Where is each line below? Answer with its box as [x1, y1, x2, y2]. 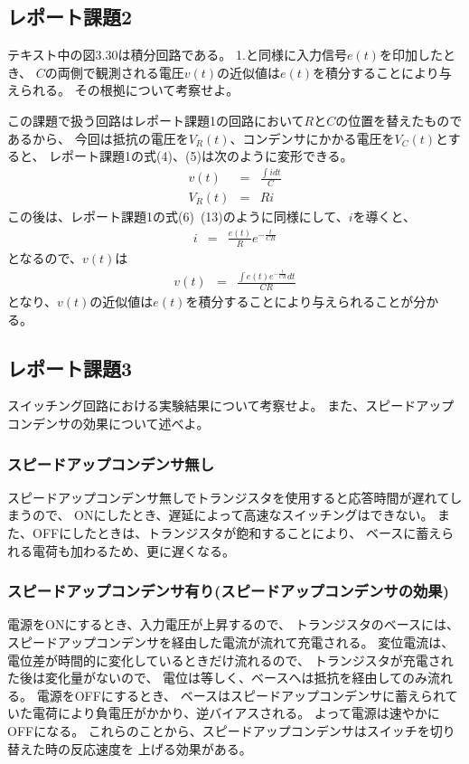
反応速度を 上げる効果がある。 [70, 739, 252, 758]
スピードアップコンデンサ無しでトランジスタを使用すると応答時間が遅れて [7, 487, 450, 506]
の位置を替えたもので [335, 110, 463, 129]
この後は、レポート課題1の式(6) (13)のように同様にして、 [7, 206, 349, 225]
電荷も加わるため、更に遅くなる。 [32, 541, 235, 560]
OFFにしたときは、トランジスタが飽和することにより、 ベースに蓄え [32, 523, 442, 542]
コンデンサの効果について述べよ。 [7, 413, 210, 432]
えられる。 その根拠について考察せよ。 [7, 80, 239, 99]
